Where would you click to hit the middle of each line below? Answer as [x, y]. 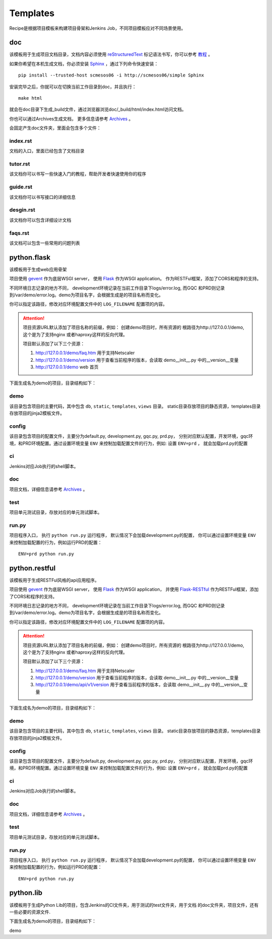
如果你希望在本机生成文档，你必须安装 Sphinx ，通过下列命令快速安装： [84, 63]
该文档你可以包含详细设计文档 [40, 220]
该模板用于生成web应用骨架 [38, 269]
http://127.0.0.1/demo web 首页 [67, 367]
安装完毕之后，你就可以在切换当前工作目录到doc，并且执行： [73, 87]
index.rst [21, 141]
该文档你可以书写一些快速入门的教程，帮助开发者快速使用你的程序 [78, 174]
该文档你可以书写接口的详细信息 [42, 197]
